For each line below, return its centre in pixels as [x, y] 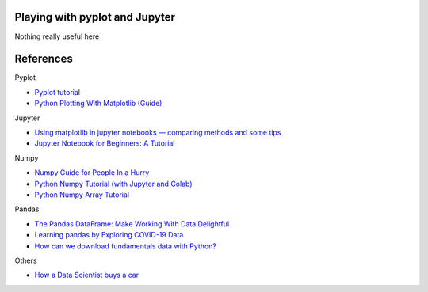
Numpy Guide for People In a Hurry [92, 173]
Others [26, 260]
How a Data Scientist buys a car [86, 275]
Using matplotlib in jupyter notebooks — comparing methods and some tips [158, 132]
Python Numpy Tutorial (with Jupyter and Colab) [114, 184]
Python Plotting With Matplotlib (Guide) [98, 104]
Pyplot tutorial [57, 92]
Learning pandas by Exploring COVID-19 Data [109, 235]
